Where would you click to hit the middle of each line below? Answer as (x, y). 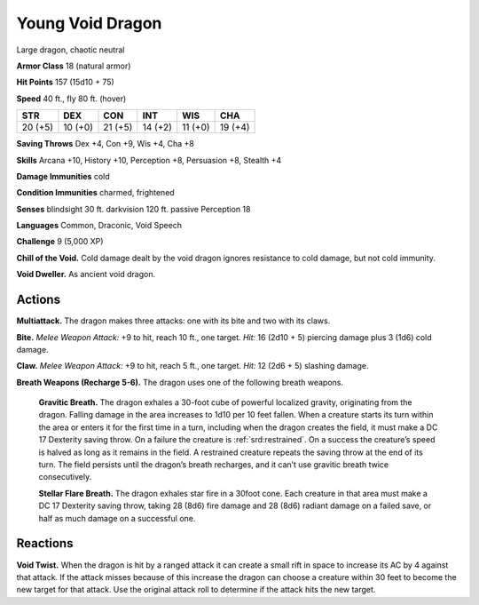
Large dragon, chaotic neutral (71, 50)
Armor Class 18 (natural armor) (74, 66)
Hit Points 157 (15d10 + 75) (65, 82)
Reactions (45, 543)
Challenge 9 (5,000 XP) (60, 242)
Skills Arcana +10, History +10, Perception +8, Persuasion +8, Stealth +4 (149, 160)
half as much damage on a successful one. (117, 518)
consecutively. (65, 477)
